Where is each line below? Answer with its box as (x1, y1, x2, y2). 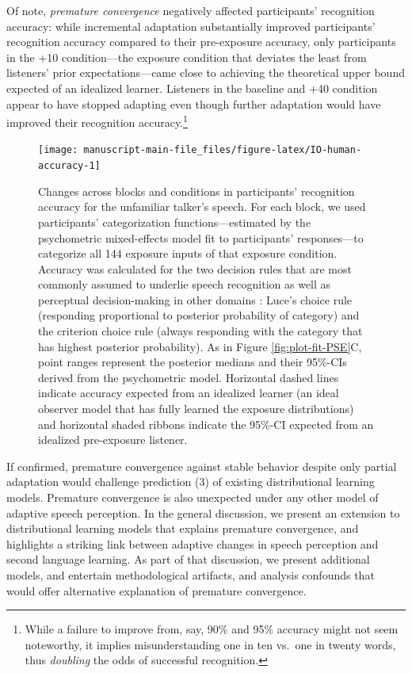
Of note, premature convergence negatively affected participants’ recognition (6, 2, 375, 18)
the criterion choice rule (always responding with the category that (38, 323, 363, 339)
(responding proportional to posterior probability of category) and (38, 307, 360, 323)
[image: (38, 144, 78, 156)
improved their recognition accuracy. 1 (6, 112, 188, 130)
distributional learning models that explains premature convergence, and (6, 520, 359, 537)
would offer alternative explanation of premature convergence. (6, 582, 307, 598)
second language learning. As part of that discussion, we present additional (6, 551, 370, 568)
